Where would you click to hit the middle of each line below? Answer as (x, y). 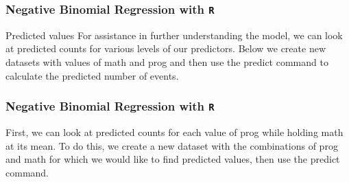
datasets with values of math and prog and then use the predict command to (167, 61)
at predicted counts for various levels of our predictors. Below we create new (166, 48)
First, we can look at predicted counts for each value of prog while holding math (174, 132)
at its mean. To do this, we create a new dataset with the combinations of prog (172, 145)
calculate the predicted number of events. (92, 75)
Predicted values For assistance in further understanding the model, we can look (174, 35)
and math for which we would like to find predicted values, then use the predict (173, 159)
